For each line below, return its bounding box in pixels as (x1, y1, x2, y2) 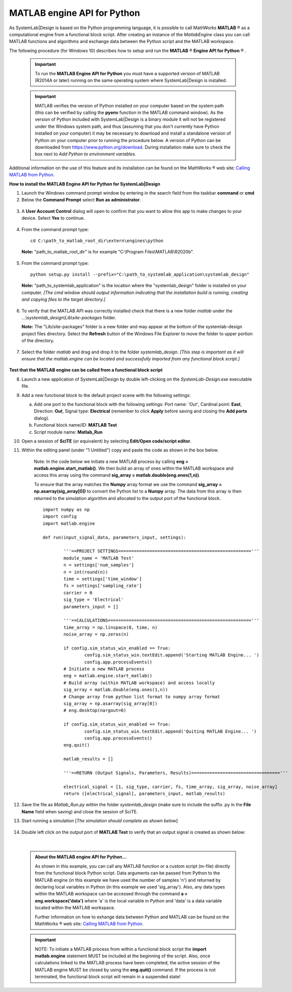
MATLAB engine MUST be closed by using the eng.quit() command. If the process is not (35, 967, 216, 973)
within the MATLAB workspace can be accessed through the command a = (35, 891, 188, 897)
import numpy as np (43, 507, 90, 512)
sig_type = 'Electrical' (63, 597, 124, 602)
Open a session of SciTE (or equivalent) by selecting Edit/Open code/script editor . (21, 438, 192, 444)
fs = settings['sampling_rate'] (63, 583, 142, 589)
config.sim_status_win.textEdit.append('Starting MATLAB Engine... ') (84, 652, 259, 658)
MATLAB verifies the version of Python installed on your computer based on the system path (35, 102, 224, 108)
